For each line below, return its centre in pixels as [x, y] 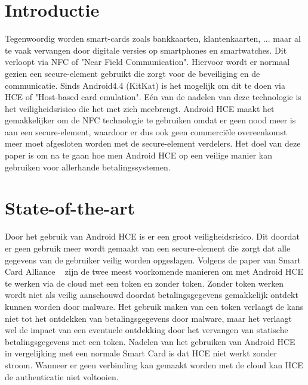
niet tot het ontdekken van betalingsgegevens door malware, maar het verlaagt [148, 318]
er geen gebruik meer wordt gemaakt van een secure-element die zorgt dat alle [148, 248]
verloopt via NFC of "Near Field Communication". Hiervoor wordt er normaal [147, 62]
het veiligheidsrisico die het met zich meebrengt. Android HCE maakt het [140, 108]
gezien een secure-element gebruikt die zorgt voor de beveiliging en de [133, 73]
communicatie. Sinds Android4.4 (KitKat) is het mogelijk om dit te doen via [145, 85]
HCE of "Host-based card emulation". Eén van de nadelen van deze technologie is [153, 97]
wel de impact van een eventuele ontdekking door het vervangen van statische [147, 330]
